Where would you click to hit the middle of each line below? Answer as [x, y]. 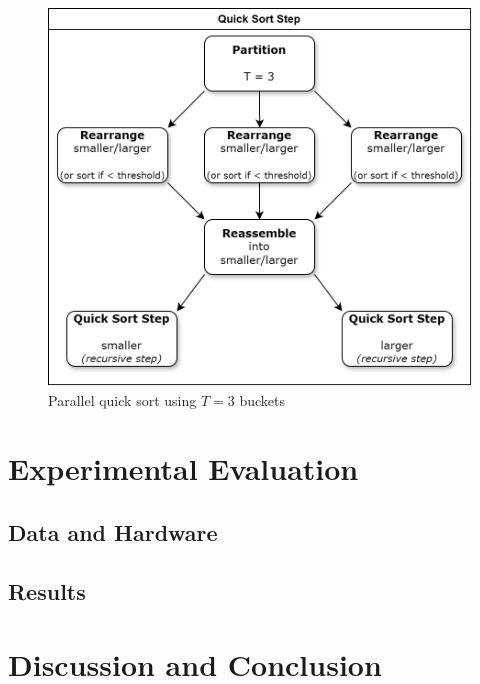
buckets [262, 399]
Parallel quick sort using [122, 399]
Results [47, 590]
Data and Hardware [113, 532]
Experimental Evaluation [183, 468]
